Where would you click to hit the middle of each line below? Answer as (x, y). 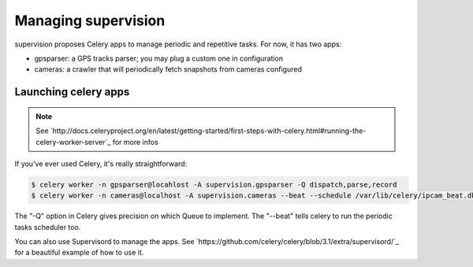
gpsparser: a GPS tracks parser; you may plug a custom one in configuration (159, 58)
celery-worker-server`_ (73, 142)
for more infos (136, 142)
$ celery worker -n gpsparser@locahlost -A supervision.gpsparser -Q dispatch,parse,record (214, 184)
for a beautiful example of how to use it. (79, 253)
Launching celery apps (72, 92)
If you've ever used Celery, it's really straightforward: (101, 163)
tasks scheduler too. (48, 227)
